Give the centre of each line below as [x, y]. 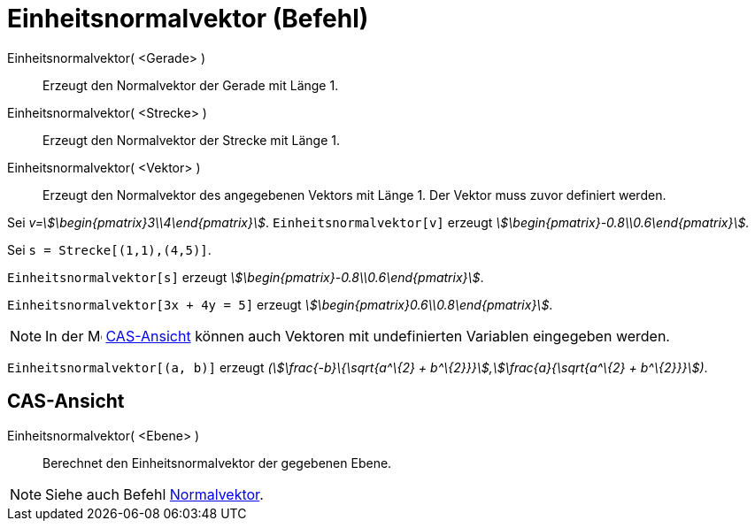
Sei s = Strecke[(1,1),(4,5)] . [109, 249]
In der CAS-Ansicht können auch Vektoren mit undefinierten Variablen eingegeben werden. [358, 336]
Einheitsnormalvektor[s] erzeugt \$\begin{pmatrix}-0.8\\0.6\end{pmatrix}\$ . [246, 277]
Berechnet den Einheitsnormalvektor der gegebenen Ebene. [217, 463]
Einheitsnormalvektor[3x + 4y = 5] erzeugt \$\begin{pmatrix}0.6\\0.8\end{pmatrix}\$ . [280, 304]
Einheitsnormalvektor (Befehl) [188, 19]
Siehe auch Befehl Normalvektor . [154, 494]
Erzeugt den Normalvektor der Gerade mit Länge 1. [191, 85]
